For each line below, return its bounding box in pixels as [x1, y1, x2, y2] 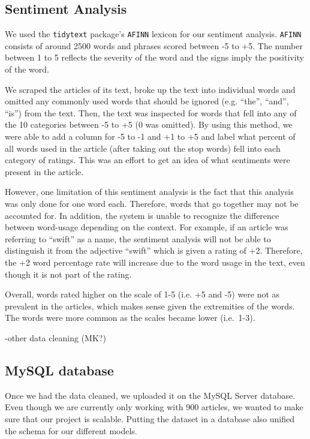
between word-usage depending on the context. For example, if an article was [5, 221, 288, 233]
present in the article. [5, 165, 84, 178]
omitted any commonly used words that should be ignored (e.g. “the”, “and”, [5, 95, 289, 107]
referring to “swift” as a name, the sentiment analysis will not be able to [5, 232, 271, 245]
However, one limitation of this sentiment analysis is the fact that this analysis [5, 185, 294, 198]
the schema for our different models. [5, 424, 137, 437]
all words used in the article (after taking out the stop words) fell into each [5, 142, 281, 154]
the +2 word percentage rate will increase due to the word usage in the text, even [5, 255, 305, 268]
